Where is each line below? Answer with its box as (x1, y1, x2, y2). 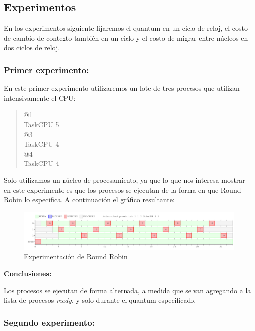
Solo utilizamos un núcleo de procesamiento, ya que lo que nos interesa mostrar (4, 174, 245, 185)
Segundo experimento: (4, 316, 95, 328)
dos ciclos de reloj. (4, 42, 60, 53)
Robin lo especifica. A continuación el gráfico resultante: (4, 194, 175, 205)
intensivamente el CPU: (4, 92, 76, 103)
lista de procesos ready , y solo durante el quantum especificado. (4, 295, 196, 305)
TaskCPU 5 (23, 119, 59, 129)
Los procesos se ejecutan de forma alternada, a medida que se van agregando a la (4, 285, 251, 295)
